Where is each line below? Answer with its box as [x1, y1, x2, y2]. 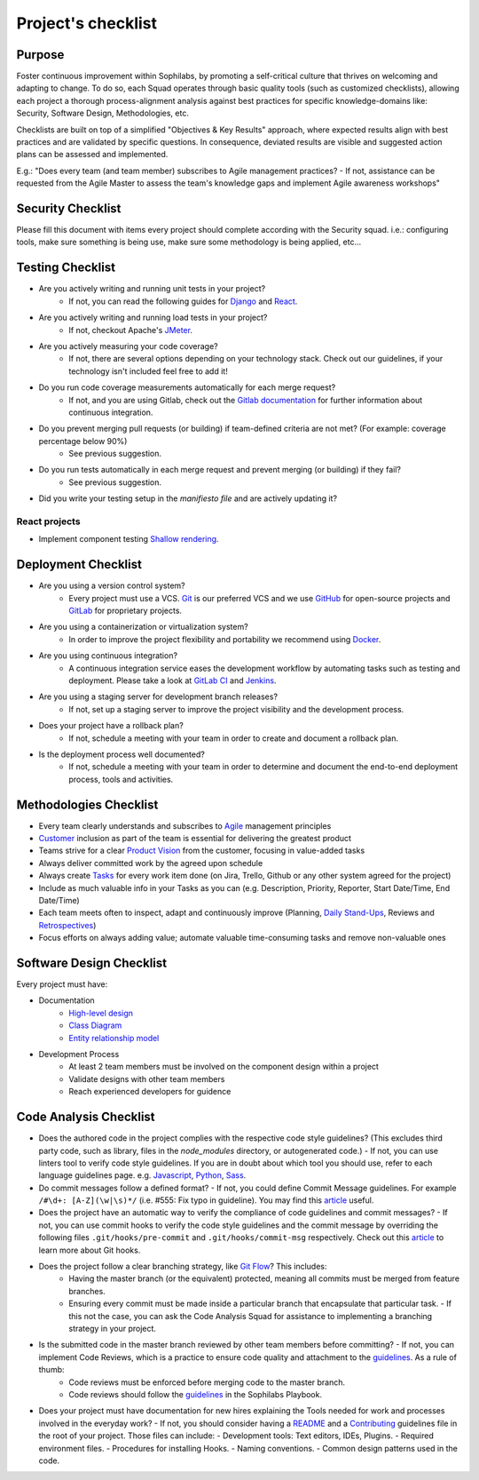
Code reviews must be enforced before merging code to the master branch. [68, 1377, 346, 1388]
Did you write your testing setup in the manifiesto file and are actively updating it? [38, 493, 337, 504]
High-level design [68, 1007, 133, 1018]
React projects [16, 515, 81, 528]
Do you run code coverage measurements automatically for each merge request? [38, 382, 336, 393]
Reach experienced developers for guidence [68, 1086, 232, 1097]
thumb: [38, 1365, 66, 1375]
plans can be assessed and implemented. [16, 149, 169, 160]
